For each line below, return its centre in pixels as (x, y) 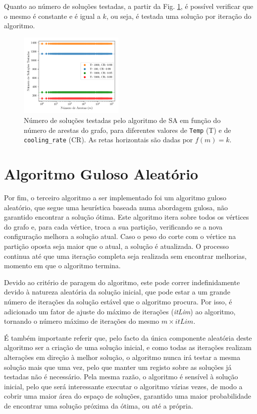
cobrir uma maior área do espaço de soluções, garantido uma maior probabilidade (128, 396)
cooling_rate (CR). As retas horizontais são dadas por (108, 140)
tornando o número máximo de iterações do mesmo (82, 321)
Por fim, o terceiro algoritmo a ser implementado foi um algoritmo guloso (115, 197)
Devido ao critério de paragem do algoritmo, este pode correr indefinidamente (122, 282)
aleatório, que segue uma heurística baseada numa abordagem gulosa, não (116, 207)
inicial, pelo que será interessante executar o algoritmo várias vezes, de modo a (123, 386)
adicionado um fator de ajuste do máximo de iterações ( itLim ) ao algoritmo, (120, 311)
